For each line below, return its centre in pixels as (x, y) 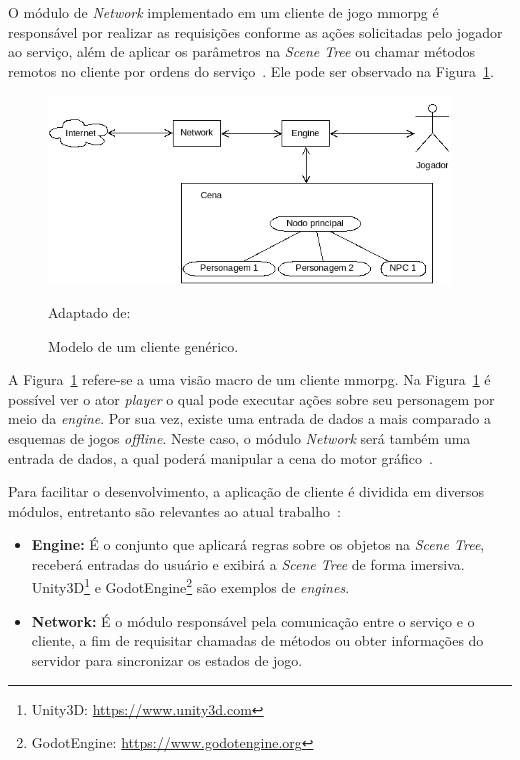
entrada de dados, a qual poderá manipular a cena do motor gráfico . (220, 457)
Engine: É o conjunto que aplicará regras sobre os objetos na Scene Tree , (258, 544)
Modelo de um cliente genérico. (143, 345)
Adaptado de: (89, 311)
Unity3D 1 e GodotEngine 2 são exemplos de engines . (190, 586)
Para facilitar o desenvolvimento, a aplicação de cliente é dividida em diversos (246, 491)
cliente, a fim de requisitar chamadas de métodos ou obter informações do (257, 640)
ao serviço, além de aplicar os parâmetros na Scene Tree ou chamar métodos (242, 51)
